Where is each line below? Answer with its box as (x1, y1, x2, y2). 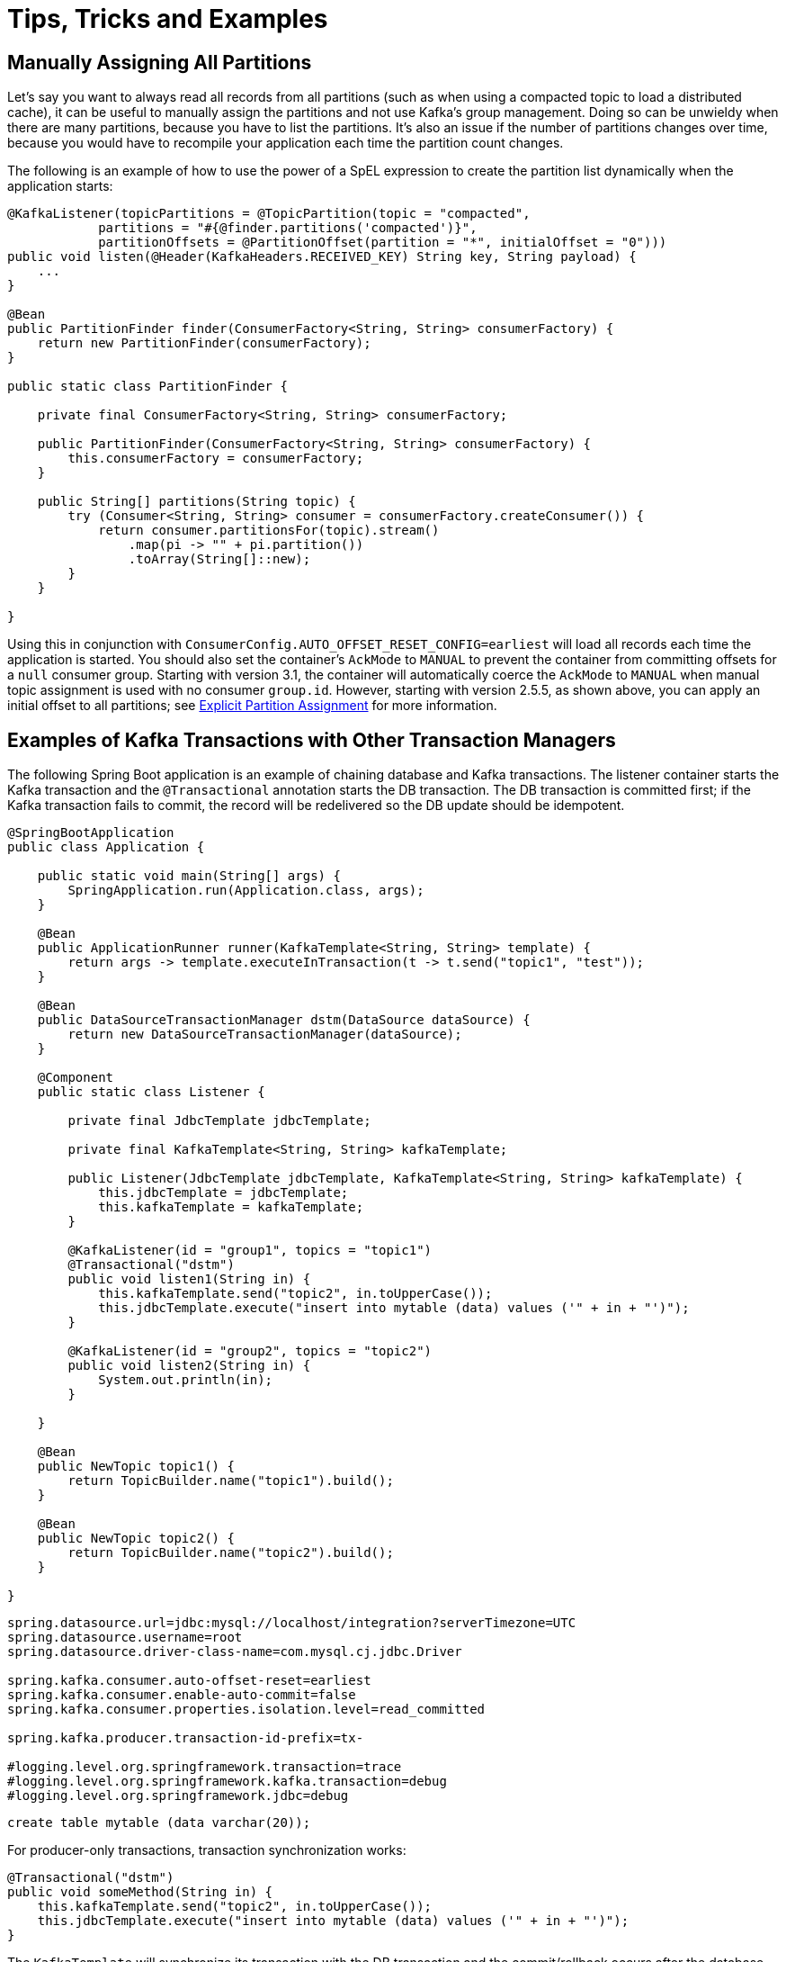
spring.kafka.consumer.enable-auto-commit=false (7, 1687, 356, 1703)
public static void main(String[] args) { (37, 868, 341, 884)
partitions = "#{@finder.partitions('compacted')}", (98, 220, 478, 236)
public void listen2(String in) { (67, 1358, 311, 1373)
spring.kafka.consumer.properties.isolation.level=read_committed (7, 1702, 486, 1717)
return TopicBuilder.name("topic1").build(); (67, 1473, 394, 1489)
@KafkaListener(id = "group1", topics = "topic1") (67, 1243, 433, 1258)
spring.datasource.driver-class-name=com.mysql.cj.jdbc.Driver (7, 1644, 462, 1660)
